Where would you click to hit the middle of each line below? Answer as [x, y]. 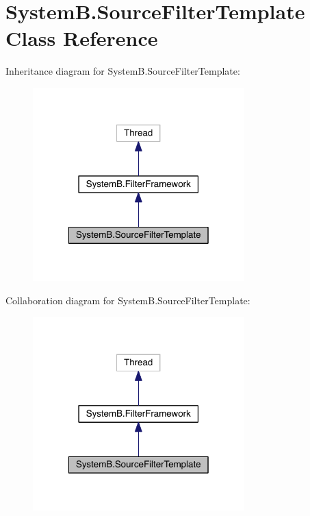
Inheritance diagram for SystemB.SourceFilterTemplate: [123, 71]
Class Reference [82, 38]
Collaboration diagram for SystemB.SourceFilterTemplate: [128, 300]
